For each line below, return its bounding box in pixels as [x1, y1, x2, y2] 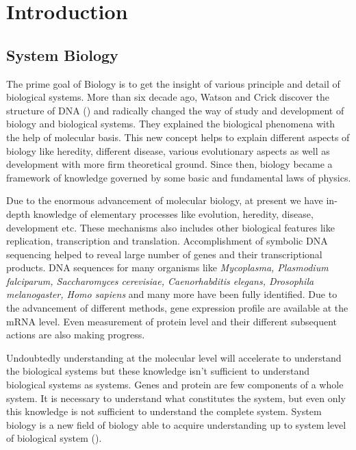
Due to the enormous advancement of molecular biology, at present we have [6, 193, 323, 208]
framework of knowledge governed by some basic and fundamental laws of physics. [6, 170, 351, 184]
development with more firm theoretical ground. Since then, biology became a [6, 157, 333, 171]
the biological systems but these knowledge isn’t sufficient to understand [6, 364, 310, 378]
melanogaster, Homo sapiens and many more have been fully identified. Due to [6, 287, 338, 301]
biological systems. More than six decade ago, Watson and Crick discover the [6, 90, 329, 104]
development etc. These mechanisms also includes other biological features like [6, 220, 335, 234]
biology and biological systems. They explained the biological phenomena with [6, 116, 335, 131]
